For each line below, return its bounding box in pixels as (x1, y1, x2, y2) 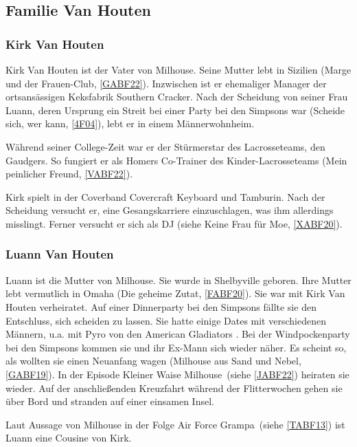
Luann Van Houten (5, 246, 114, 263)
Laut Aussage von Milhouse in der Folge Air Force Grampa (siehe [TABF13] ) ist (5, 417, 345, 431)
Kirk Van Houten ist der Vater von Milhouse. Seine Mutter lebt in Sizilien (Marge (5, 63, 352, 76)
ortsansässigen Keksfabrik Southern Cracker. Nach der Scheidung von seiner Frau (5, 89, 348, 104)
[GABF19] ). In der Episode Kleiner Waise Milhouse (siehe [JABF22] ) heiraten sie (5, 367, 349, 381)
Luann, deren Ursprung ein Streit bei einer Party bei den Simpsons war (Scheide (5, 102, 345, 117)
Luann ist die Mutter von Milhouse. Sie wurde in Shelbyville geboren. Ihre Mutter (5, 272, 352, 287)
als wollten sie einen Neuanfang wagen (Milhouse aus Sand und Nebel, (5, 353, 301, 368)
